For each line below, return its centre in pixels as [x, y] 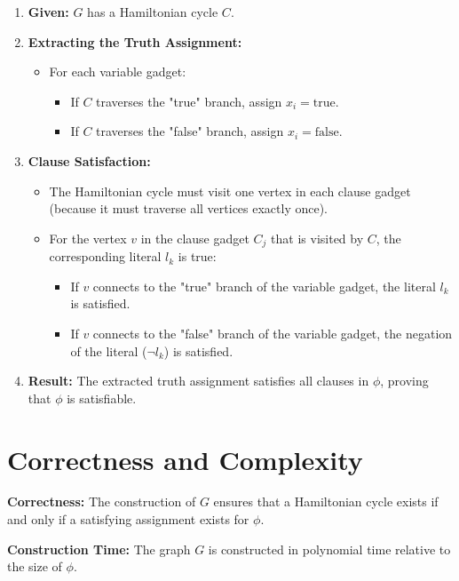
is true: [197, 256]
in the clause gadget [195, 238]
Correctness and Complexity [185, 459]
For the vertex [88, 238]
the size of [35, 566]
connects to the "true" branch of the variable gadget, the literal [264, 286]
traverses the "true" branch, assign [189, 101]
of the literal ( [109, 350]
